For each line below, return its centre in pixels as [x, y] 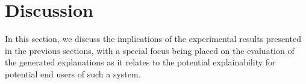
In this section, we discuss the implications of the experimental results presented [153, 39]
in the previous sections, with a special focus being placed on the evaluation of [150, 50]
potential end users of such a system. [73, 73]
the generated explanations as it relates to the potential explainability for [140, 62]
